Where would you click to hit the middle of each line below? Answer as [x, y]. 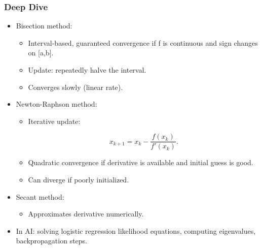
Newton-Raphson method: [57, 104]
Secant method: [40, 196]
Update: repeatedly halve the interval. [87, 70]
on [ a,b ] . [41, 53]
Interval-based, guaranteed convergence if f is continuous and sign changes [143, 42]
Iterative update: [54, 121]
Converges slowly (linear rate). [76, 87]
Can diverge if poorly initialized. [79, 180]
